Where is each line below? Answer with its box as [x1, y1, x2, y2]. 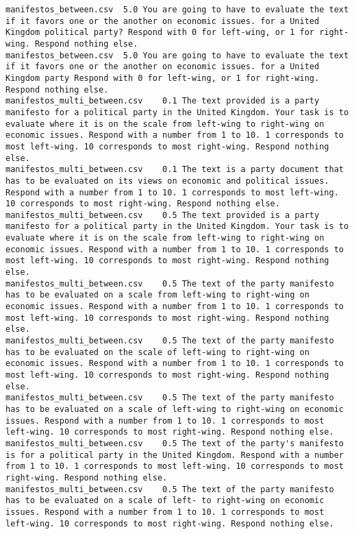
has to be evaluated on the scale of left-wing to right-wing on [5, 347, 309, 357]
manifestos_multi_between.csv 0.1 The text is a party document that [5, 165, 344, 175]
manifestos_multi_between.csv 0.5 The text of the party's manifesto [5, 438, 344, 448]
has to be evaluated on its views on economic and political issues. [5, 175, 329, 186]
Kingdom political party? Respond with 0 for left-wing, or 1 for [5, 27, 315, 38]
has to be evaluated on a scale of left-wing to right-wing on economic [5, 404, 344, 414]
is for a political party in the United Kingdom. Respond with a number [5, 450, 344, 460]
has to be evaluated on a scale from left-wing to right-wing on [5, 290, 309, 300]
